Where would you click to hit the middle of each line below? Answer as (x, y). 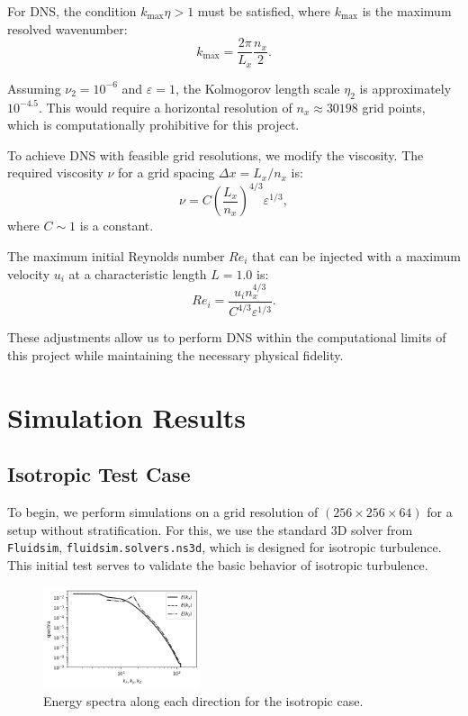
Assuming (34, 88)
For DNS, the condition (72, 11)
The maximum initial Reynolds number (116, 255)
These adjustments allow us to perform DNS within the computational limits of (227, 337)
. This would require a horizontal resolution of (165, 107)
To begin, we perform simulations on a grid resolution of (163, 512)
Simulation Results (127, 417)
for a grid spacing (166, 172)
